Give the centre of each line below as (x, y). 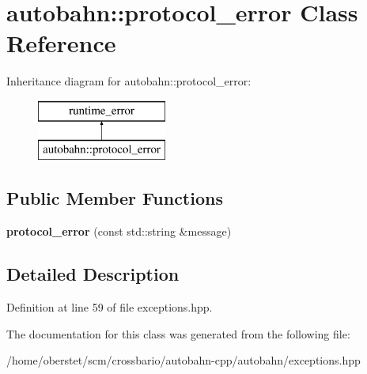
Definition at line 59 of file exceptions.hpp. (110, 307)
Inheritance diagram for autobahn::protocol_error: (129, 81)
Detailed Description (93, 274)
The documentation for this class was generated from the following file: (178, 333)
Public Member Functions (115, 198)
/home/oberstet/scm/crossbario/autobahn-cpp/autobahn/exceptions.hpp (183, 360)
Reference (61, 43)
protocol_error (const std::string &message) (119, 231)
